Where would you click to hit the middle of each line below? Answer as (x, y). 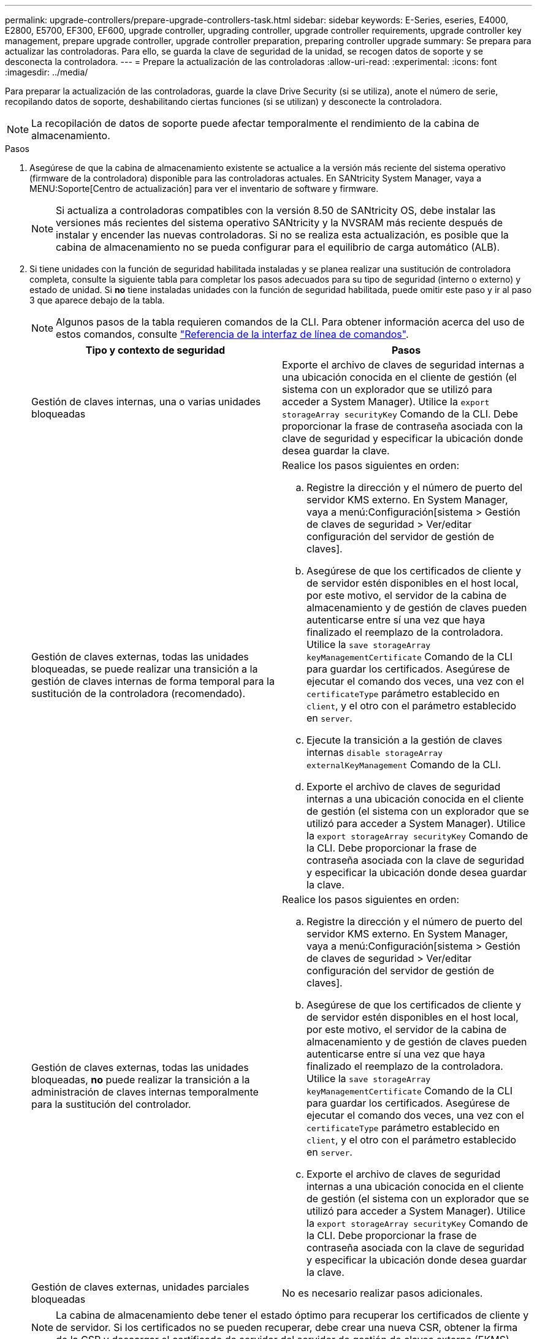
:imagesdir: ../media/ (47, 72)
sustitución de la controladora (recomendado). (139, 693)
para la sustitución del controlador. (111, 1104)
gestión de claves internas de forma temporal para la (153, 681)
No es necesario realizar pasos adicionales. (383, 1293)
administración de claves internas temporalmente (145, 1092)
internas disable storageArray (375, 752)
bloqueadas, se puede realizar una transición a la (145, 669)
